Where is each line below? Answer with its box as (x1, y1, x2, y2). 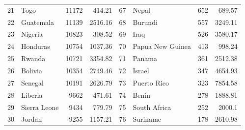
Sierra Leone (21, 102, 59, 112)
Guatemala (21, 17, 54, 27)
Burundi (133, 17, 158, 27)
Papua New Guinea (133, 41, 191, 51)
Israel (133, 65, 149, 75)
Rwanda (21, 53, 46, 64)
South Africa (133, 102, 171, 112)
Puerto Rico (133, 77, 169, 87)
